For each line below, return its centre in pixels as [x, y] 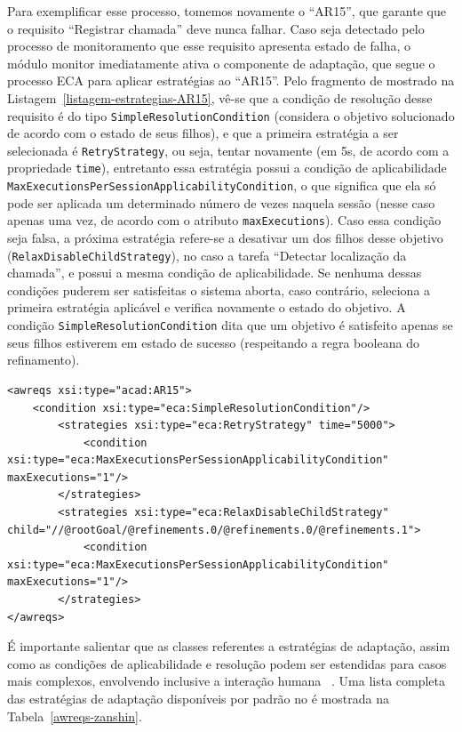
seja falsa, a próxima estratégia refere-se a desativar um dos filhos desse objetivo [225, 238]
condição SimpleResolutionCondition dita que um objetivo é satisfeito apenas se [230, 325]
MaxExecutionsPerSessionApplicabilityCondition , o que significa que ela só [222, 185]
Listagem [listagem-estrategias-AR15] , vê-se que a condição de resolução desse [220, 97]
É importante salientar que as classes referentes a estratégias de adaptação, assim [229, 646]
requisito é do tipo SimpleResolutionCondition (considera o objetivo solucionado [231, 115]
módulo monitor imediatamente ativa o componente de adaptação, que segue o [221, 63]
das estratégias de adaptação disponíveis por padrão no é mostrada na [198, 698]
